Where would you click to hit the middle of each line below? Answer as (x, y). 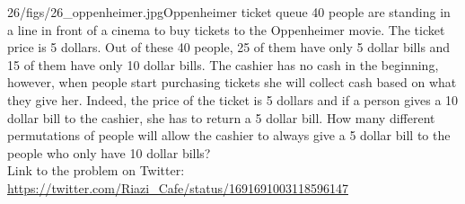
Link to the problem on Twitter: (96, 170)
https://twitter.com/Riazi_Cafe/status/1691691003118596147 (178, 187)
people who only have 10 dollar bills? (109, 152)
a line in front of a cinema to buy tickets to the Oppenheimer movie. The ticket (226, 29)
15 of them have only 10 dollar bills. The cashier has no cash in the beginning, (223, 64)
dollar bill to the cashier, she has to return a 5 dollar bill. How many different (221, 117)
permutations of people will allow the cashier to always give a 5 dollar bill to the (229, 135)
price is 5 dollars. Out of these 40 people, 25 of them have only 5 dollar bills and (229, 47)
